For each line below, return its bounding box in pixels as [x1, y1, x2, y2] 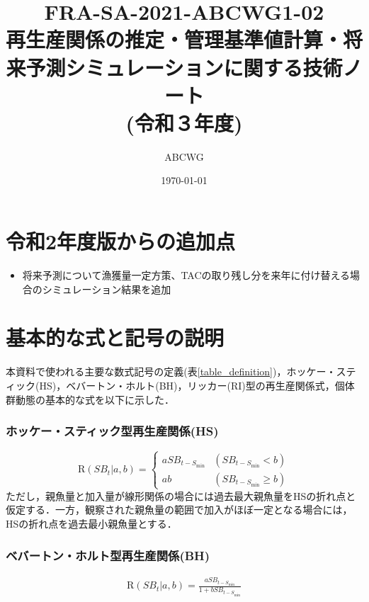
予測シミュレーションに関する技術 [25, 52, 343, 81]
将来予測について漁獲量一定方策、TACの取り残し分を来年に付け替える [22, 268, 351, 282]
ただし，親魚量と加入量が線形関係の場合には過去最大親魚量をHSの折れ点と [6, 488, 356, 503]
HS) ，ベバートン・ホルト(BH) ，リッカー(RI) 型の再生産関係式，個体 [39, 377, 355, 392]
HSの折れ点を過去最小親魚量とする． [6, 516, 177, 531]
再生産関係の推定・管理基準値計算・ [6, 25, 344, 54]
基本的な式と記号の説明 [6, 323, 225, 352]
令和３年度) [134, 108, 243, 137]
